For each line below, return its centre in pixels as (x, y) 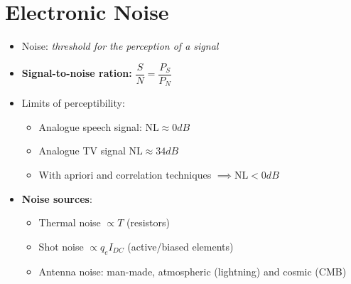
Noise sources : (57, 198)
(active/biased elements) (180, 246)
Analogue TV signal (82, 151)
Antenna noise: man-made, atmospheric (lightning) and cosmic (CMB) (193, 271)
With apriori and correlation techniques (125, 175)
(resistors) (148, 222)
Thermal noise (70, 222)
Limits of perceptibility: (73, 103)
